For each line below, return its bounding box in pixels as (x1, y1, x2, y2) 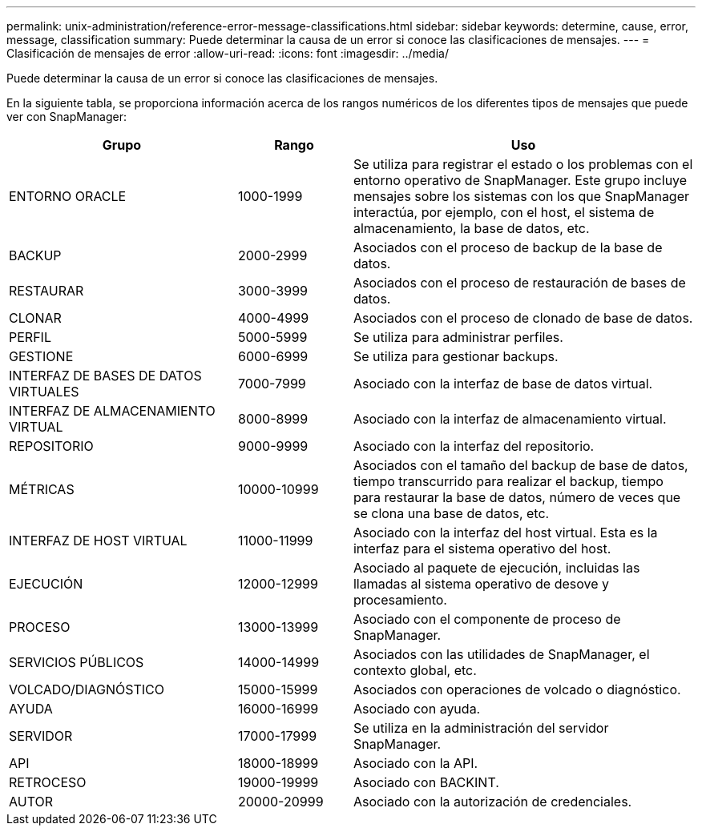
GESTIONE (9, 348, 74, 364)
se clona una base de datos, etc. (353, 505, 550, 521)
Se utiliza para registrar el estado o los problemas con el (353, 156, 693, 172)
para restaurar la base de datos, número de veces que (353, 489, 681, 505)
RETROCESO (9, 774, 87, 790)
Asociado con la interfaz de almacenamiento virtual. (353, 411, 667, 427)
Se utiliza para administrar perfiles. (353, 329, 563, 345)
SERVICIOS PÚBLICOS (9, 654, 144, 670)
